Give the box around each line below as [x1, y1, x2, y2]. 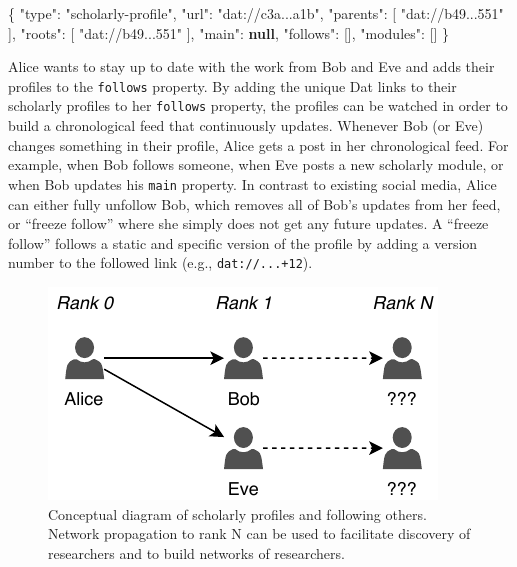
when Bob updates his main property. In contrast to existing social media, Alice [8, 173, 497, 194]
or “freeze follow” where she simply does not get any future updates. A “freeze [8, 213, 489, 234]
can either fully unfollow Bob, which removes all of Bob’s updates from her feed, [8, 193, 501, 214]
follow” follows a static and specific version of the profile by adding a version [8, 232, 478, 253]
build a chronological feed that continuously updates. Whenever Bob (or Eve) [8, 115, 484, 136]
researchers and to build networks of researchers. [48, 542, 345, 563]
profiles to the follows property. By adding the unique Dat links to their [8, 75, 457, 96]
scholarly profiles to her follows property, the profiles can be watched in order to [8, 95, 508, 116]
